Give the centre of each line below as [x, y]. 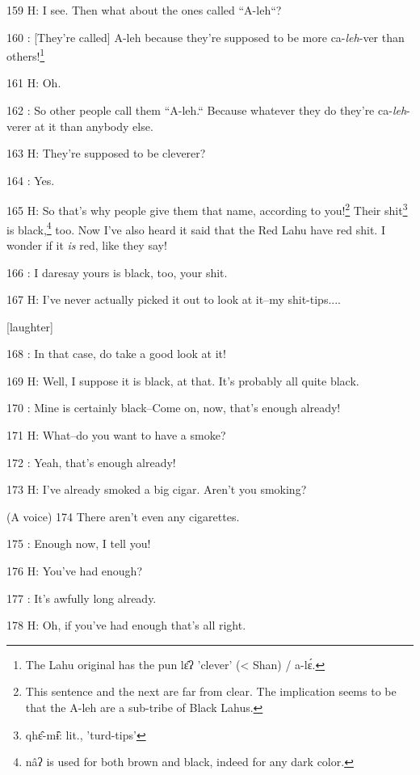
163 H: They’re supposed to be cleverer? [106, 153]
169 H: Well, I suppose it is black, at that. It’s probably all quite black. [183, 380]
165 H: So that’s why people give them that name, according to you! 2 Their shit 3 [207, 209]
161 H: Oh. [34, 83]
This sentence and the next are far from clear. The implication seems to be [211, 691]
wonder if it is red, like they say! [87, 244]
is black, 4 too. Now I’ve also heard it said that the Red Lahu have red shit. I [196, 228]
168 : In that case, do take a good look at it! [116, 354]
